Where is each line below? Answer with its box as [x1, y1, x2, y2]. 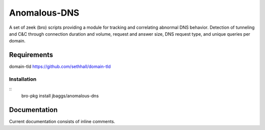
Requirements [9, 51, 53, 59]
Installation [9, 76, 37, 83]
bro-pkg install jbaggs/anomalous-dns [21, 93, 99, 99]
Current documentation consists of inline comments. [9, 118, 115, 124]
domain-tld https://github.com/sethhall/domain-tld [9, 64, 111, 69]
